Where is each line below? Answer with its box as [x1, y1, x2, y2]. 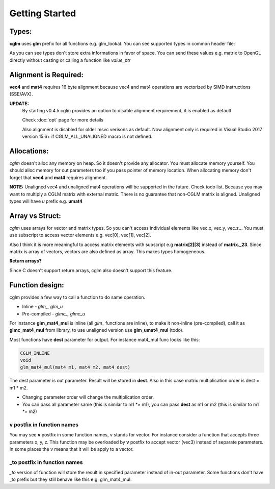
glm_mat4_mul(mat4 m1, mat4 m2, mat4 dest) [20, 364, 131, 370]
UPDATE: [9, 100, 29, 107]
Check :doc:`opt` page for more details [22, 117, 104, 123]
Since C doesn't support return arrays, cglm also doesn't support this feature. [9, 267, 173, 273]
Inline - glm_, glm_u [22, 304, 63, 310]
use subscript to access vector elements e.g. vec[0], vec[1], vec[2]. [9, 232, 151, 238]
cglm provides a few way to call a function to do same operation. [9, 294, 145, 300]
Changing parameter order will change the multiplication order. [22, 394, 154, 400]
